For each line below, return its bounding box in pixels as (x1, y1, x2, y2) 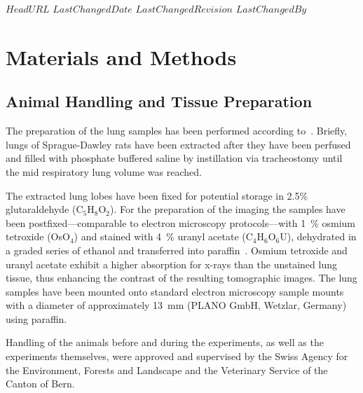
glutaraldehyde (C (6, 202, 83, 216)
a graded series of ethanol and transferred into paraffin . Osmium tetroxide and (6, 242, 348, 257)
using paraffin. (6, 311, 67, 326)
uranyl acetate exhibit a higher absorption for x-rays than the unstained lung (6, 256, 337, 271)
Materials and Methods (6, 42, 237, 71)
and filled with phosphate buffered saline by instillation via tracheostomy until (6, 151, 343, 165)
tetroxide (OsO (6, 229, 70, 244)
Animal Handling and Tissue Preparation (6, 90, 313, 112)
